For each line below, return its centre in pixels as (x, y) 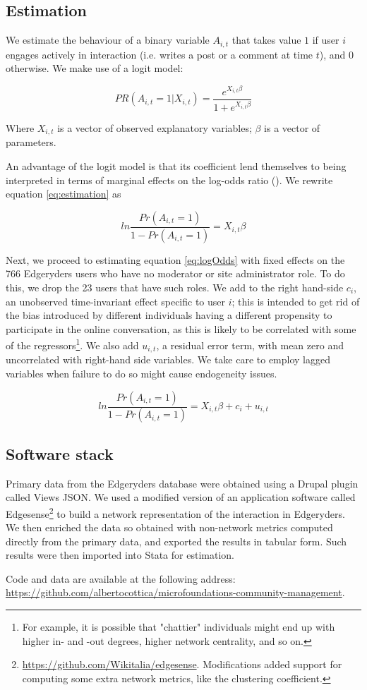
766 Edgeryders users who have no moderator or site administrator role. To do (175, 273)
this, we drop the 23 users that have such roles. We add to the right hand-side (175, 287)
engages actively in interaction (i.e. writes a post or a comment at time (160, 54)
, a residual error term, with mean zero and (250, 345)
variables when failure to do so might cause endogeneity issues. (142, 373)
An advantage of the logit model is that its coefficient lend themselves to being (176, 166)
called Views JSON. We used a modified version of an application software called (181, 497)
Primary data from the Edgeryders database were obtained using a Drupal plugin (182, 483)
